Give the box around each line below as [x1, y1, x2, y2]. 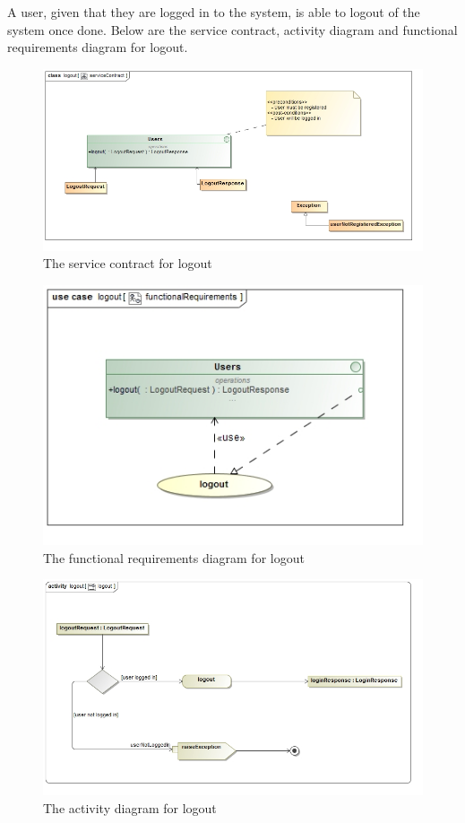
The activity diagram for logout [43, 798, 217, 817]
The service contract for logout [43, 254, 212, 273]
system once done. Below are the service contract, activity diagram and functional [7, 20, 458, 39]
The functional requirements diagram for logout [43, 548, 305, 567]
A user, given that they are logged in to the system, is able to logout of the [7, 3, 420, 21]
